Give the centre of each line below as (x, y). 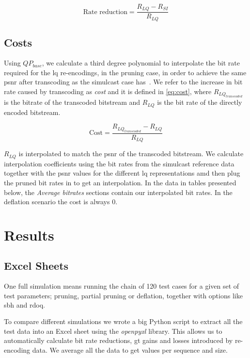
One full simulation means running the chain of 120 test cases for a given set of (122, 286)
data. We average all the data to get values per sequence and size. (130, 350)
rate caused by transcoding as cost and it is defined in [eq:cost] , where (108, 91)
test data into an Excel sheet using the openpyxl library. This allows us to (113, 331)
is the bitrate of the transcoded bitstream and (72, 102)
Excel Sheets (36, 266)
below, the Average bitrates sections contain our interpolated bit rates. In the (118, 192)
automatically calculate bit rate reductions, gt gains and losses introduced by (118, 340)
